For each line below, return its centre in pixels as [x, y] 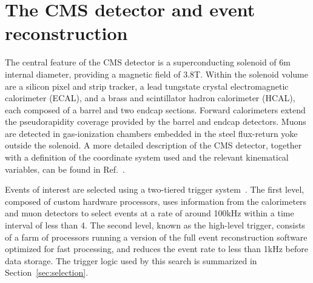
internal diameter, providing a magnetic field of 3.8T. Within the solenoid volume [156, 74]
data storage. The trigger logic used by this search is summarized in [131, 260]
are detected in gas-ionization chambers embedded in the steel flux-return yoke [151, 133]
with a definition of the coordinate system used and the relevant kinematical [147, 157]
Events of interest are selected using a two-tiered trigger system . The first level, [155, 189]
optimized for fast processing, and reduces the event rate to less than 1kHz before [156, 249]
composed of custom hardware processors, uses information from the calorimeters [156, 201]
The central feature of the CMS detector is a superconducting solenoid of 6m [148, 62]
